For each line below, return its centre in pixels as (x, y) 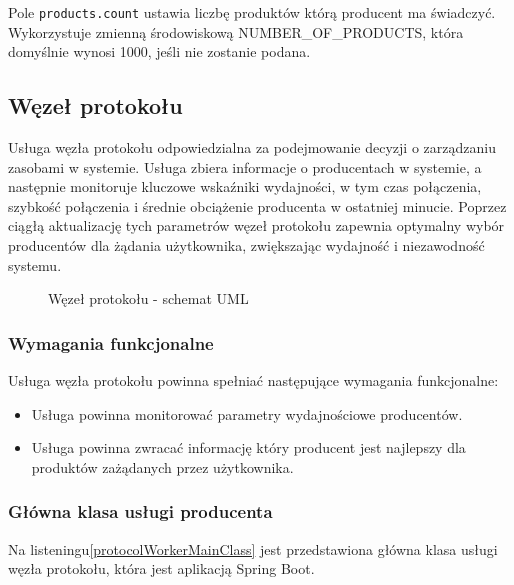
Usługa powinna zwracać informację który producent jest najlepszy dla (248, 447)
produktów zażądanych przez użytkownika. (162, 466)
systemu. (35, 264)
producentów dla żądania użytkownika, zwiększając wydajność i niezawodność (246, 245)
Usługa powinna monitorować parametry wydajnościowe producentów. (247, 413)
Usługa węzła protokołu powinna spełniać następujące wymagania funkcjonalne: (253, 380)
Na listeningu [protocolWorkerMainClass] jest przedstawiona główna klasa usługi (253, 548)
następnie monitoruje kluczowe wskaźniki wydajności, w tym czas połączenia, (245, 186)
